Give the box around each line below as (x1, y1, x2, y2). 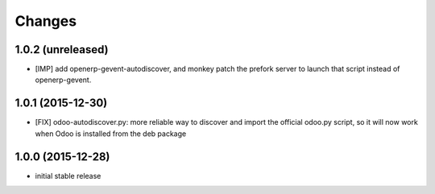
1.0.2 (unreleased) (14, 43, 109, 56)
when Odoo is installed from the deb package (35, 129, 187, 138)
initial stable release (35, 171, 101, 180)
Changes (14, 12, 77, 30)
